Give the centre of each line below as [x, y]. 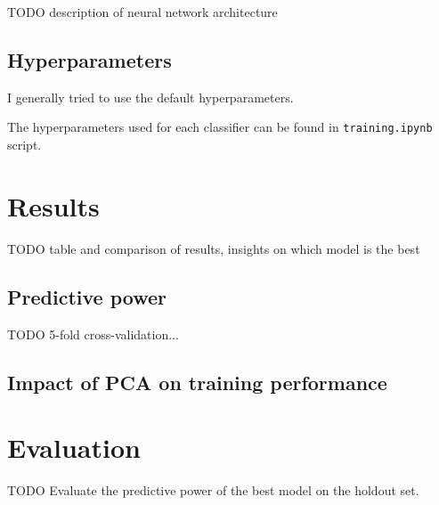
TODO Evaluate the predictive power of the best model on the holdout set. [213, 490]
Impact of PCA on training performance [197, 382]
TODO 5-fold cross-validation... [93, 334]
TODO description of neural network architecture [142, 12]
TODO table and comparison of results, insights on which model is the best [214, 248]
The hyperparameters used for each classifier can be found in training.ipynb [220, 127]
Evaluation [74, 448]
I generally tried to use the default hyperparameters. [150, 97]
